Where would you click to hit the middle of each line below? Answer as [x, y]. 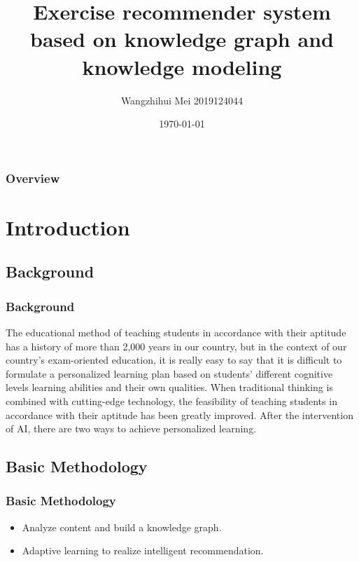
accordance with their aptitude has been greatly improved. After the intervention [179, 414]
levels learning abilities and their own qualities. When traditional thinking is [169, 387]
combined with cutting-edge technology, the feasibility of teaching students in [171, 400]
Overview [33, 178]
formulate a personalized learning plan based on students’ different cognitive [169, 373]
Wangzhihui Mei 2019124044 [182, 100]
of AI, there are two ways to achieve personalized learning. [131, 429]
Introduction [68, 227]
